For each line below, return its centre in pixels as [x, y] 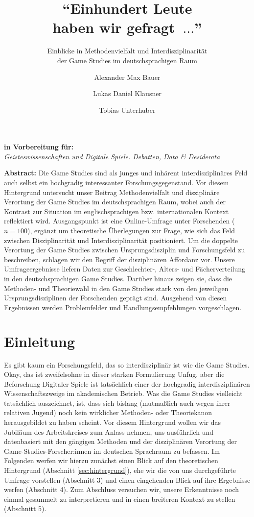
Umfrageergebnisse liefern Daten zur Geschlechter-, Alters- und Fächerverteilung [125, 269]
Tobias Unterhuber [127, 110]
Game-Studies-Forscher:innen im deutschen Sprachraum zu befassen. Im [112, 451]
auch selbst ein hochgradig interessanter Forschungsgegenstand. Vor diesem [116, 183]
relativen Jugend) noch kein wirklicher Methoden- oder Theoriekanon [108, 412]
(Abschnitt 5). [25, 508]
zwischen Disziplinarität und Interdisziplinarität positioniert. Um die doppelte [121, 240]
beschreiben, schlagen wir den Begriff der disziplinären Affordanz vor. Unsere [119, 259]
